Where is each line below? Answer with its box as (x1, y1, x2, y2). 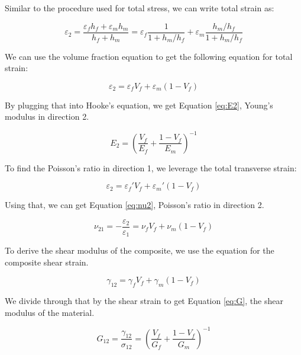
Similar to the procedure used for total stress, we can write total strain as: (5, 2, 274, 14)
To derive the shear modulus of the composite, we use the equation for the (5, 244, 274, 257)
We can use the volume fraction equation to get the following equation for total (5, 50, 293, 62)
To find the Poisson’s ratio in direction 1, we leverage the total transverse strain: (5, 161, 297, 174)
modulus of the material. (5, 306, 95, 318)
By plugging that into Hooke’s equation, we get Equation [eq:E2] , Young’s (5, 98, 273, 111)
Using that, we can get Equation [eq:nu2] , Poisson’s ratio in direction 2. (5, 199, 264, 211)
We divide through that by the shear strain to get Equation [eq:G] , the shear (5, 295, 283, 307)
